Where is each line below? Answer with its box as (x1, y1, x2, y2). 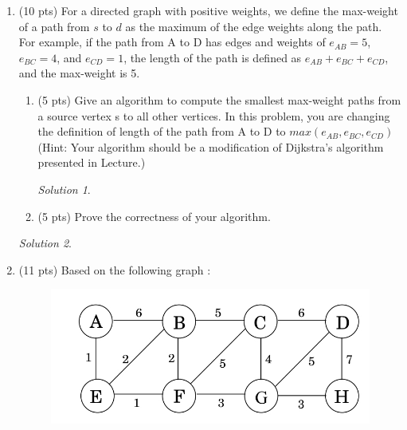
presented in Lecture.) (37, 154, 146, 171)
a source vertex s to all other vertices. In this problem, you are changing (37, 107, 390, 124)
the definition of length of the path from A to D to (37, 123, 286, 140)
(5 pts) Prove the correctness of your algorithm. (37, 207, 271, 224)
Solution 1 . (37, 180, 91, 197)
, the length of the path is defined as (123, 49, 302, 65)
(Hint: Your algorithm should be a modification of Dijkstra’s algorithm (37, 138, 384, 155)
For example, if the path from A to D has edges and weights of (18, 34, 326, 50)
